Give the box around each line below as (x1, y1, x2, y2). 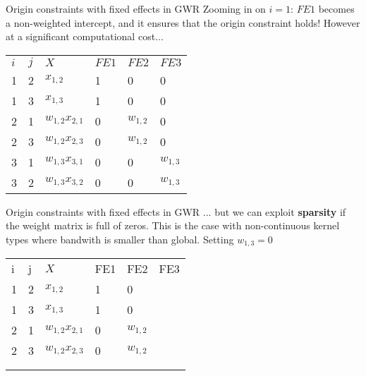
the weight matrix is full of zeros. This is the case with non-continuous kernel (6, 218, 340, 233)
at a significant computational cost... (6, 29, 164, 44)
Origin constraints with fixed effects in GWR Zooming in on (6, 1, 266, 16)
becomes (318, 1, 355, 16)
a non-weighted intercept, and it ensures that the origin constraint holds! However (6, 15, 360, 30)
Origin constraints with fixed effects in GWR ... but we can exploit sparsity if (6, 204, 346, 219)
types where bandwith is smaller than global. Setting (6, 231, 234, 246)
